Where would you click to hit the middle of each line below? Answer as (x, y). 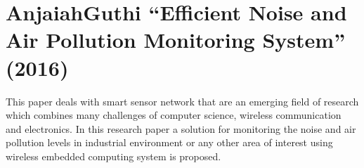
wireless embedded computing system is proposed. (113, 156)
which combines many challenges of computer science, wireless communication (174, 115)
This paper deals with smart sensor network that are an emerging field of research (182, 101)
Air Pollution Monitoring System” (176, 40)
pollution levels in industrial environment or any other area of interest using (169, 142)
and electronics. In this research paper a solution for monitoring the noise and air (181, 128)
